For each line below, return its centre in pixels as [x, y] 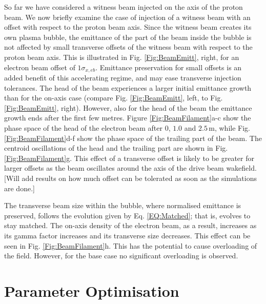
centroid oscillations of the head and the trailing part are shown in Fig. [116, 148]
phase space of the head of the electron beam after [83, 127]
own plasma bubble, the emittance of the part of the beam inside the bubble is [128, 37]
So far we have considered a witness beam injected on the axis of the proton [124, 7]
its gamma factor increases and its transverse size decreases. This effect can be [127, 235]
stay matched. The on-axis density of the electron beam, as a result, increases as [130, 225]
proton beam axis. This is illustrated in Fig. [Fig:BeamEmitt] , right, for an [122, 57]
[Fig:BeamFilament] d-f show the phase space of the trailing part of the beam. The [133, 138]
